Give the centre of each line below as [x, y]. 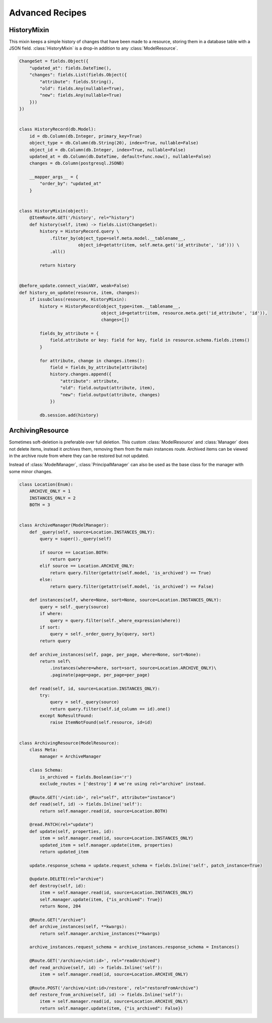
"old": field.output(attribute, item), [108, 388]
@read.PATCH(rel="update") [62, 825]
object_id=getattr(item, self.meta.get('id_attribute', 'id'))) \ [159, 245]
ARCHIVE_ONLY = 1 [50, 491]
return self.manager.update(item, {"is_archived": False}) [111, 1008]
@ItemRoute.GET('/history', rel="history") [82, 218]
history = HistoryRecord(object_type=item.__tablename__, [110, 306]
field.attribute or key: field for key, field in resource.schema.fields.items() [150, 340]
